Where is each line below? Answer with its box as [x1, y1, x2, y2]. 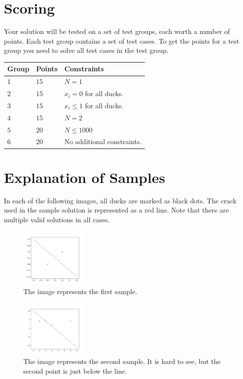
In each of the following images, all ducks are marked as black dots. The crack [4, 195, 237, 205]
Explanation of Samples [4, 167, 165, 187]
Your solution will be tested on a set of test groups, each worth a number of [4, 26, 230, 36]
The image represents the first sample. [23, 286, 138, 296]
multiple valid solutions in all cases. [4, 214, 110, 224]
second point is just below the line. [23, 365, 127, 376]
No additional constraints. [64, 136, 142, 147]
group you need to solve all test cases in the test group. [4, 45, 169, 55]
